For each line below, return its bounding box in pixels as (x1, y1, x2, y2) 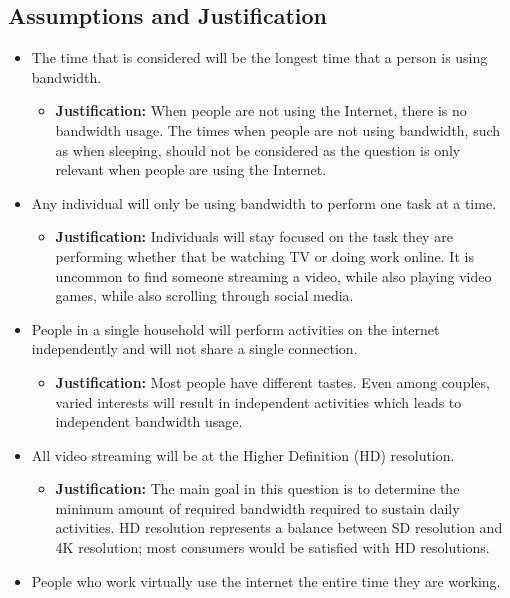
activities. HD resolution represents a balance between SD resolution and (55, 517, 503, 538)
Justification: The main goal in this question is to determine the (55, 478, 460, 499)
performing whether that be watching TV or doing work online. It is (55, 245, 474, 266)
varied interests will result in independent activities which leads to (55, 391, 462, 412)
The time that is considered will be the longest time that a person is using (31, 47, 488, 68)
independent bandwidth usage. (55, 411, 243, 432)
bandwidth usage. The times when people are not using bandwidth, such (55, 119, 501, 140)
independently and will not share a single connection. (31, 338, 358, 359)
